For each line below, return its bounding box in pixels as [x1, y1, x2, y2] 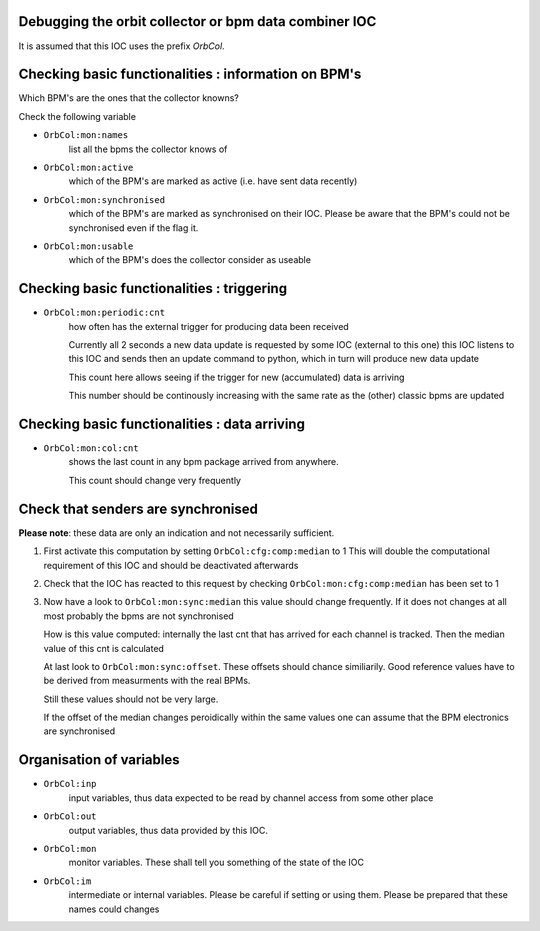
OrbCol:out [43, 811, 97, 822]
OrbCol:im [43, 875, 92, 887]
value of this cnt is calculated [43, 642, 165, 654]
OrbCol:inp [43, 778, 97, 790]
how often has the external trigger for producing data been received [68, 320, 349, 332]
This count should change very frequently [68, 474, 242, 486]
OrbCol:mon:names [43, 130, 129, 141]
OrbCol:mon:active [43, 161, 134, 173]
